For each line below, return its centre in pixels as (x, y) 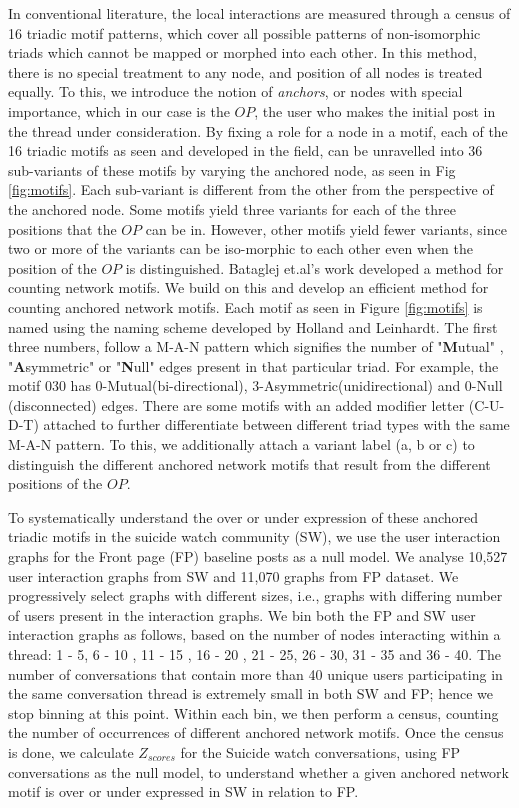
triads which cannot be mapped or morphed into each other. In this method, (242, 52)
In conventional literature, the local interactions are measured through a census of (259, 13)
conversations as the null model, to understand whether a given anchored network (259, 771)
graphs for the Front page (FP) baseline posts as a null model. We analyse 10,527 (258, 556)
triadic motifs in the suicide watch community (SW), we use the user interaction (254, 536)
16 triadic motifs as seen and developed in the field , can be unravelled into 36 (245, 150)
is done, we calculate (71, 751)
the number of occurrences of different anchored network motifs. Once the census (256, 732)
